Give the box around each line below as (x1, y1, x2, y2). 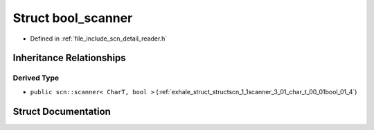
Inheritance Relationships (12, 52, 126, 64)
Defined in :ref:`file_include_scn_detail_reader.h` (30, 34, 168, 43)
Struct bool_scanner (12, 10, 133, 25)
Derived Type (12, 73, 59, 83)
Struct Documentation (12, 105, 111, 117)
